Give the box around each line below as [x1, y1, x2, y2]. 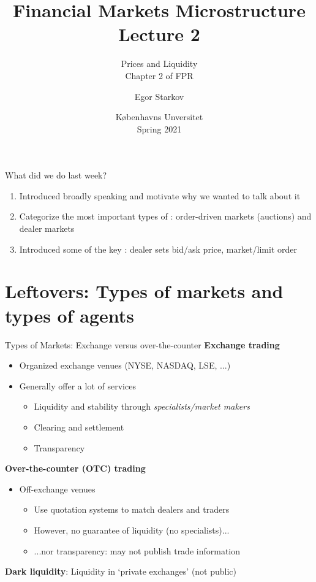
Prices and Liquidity [121, 57, 198, 70]
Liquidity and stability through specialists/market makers [34, 400, 250, 413]
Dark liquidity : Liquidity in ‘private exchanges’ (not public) [5, 565, 237, 578]
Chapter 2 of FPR [125, 69, 194, 82]
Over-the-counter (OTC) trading [5, 462, 146, 475]
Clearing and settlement [34, 420, 124, 433]
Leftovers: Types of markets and [5, 278, 284, 304]
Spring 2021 [137, 122, 182, 135]
